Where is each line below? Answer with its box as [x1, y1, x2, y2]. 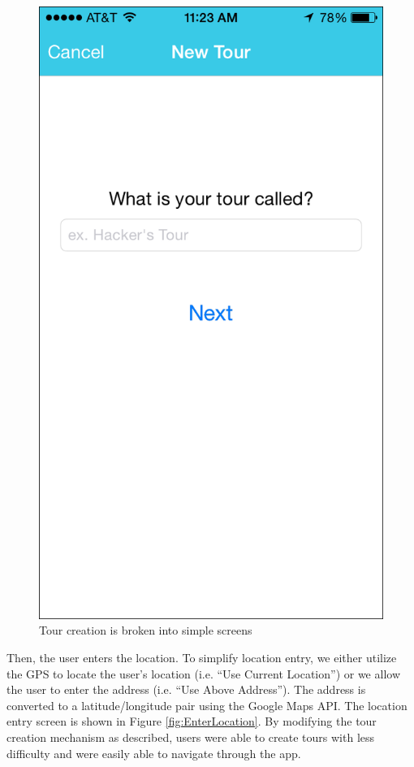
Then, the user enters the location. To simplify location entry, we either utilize [6, 648, 397, 665]
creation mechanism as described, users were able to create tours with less [6, 728, 375, 745]
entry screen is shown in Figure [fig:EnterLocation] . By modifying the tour [6, 713, 377, 730]
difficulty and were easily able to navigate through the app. [6, 744, 301, 761]
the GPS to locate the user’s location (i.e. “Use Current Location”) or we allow [6, 665, 401, 682]
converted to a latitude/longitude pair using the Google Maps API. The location [6, 696, 408, 713]
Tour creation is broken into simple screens [39, 622, 252, 639]
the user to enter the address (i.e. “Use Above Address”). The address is [6, 681, 366, 698]
